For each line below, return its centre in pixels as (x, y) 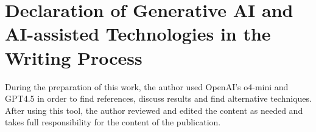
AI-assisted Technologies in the (138, 34)
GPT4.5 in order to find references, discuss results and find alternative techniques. (158, 98)
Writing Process (74, 57)
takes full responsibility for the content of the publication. (113, 122)
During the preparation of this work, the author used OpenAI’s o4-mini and (147, 86)
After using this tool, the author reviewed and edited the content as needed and (154, 110)
